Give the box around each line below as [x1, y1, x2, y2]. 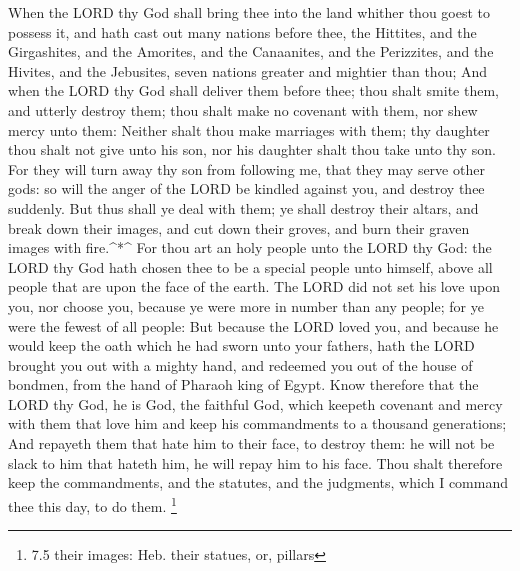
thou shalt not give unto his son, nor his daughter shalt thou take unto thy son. [8, 139, 496, 160]
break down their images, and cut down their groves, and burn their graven [8, 217, 470, 238]
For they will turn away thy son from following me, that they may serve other [8, 158, 485, 179]
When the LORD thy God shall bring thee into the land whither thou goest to [8, 2, 491, 22]
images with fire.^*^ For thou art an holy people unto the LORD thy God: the [8, 237, 492, 258]
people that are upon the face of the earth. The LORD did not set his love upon [8, 276, 500, 297]
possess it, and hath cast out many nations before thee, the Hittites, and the [8, 21, 477, 42]
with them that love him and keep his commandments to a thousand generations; [8, 413, 507, 434]
